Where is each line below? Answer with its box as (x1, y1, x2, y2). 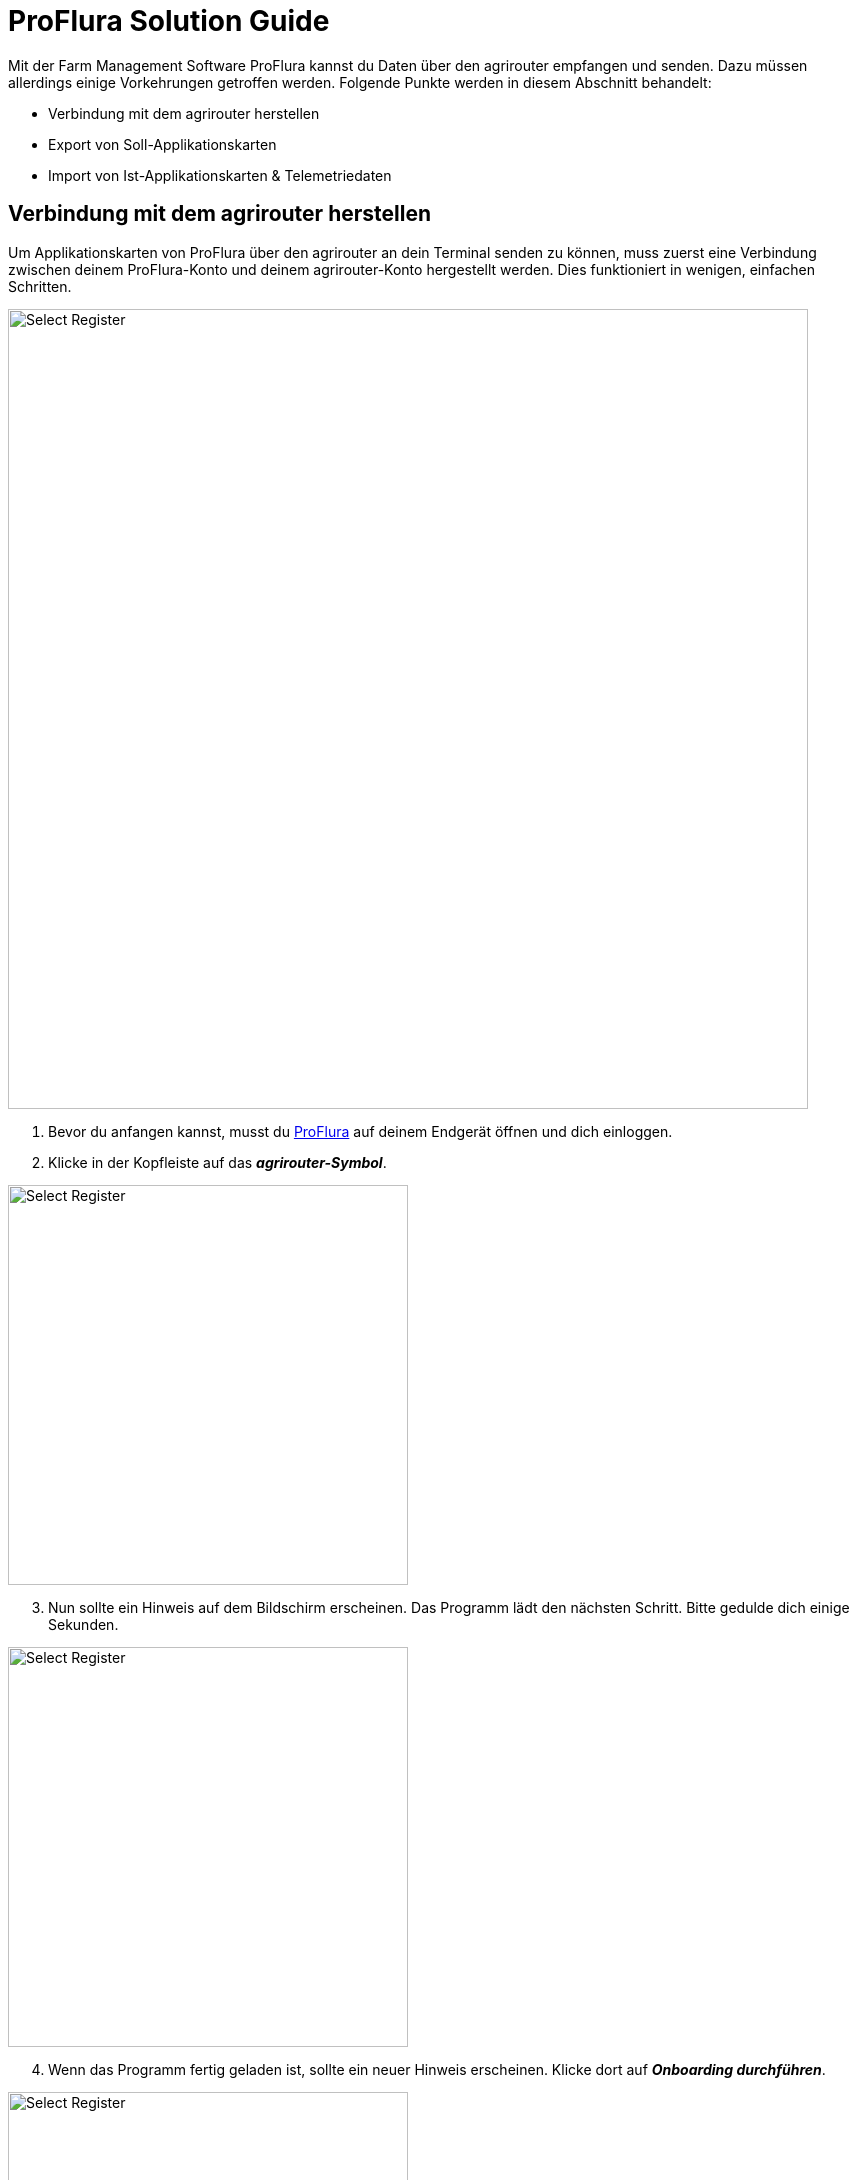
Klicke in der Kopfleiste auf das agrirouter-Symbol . (48, 1153, 387, 1171)
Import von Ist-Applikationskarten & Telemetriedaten (48, 166, 392, 184)
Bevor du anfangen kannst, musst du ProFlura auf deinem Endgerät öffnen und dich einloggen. (48, 1122, 673, 1140)
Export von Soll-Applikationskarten (48, 135, 277, 153)
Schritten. (8, 277, 72, 295)
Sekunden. (48, 1615, 119, 1633)
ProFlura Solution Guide (8, 4, 330, 38)
